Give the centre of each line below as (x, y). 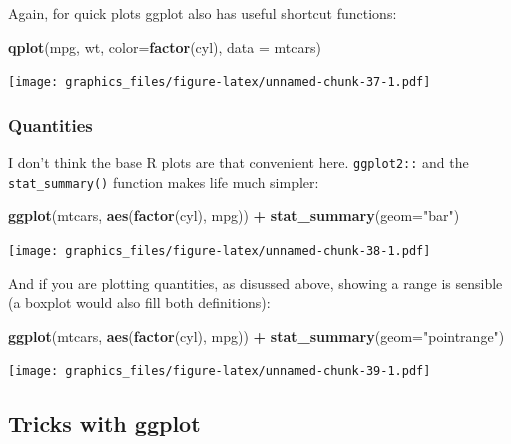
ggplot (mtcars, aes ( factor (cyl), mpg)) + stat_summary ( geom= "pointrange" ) (256, 335)
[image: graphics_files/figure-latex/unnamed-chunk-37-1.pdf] (219, 82)
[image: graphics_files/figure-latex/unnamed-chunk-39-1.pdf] (219, 371)
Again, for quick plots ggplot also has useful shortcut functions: (202, 13)
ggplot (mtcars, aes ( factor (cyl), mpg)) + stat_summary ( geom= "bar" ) (234, 215)
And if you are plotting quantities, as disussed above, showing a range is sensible (255, 282)
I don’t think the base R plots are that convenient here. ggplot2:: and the (238, 162)
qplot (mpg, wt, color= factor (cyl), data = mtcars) (164, 46)
